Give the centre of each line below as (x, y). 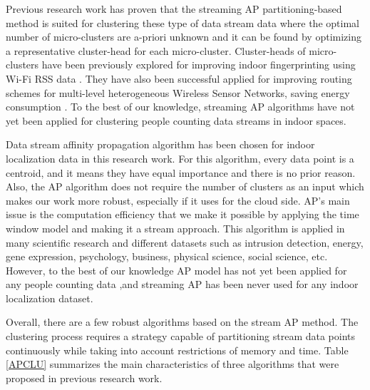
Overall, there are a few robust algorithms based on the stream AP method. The (182, 322)
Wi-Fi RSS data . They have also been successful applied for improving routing (179, 78)
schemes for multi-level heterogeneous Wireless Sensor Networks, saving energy (178, 92)
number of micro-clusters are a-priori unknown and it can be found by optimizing (184, 37)
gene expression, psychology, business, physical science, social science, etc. (167, 256)
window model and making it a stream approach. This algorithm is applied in (175, 228)
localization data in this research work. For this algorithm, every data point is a (180, 158)
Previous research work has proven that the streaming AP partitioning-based (174, 9)
